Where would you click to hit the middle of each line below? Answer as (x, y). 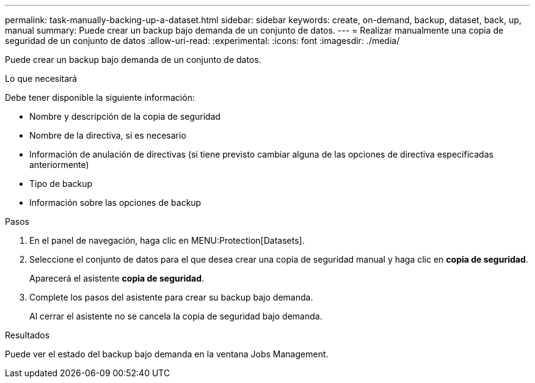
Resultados (27, 335)
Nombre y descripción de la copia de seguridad (125, 116)
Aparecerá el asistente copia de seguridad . (117, 278)
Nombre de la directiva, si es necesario (108, 135)
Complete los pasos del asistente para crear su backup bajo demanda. (171, 297)
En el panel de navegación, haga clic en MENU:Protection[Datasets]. (167, 240)
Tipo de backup (61, 184)
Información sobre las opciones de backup (115, 202)
